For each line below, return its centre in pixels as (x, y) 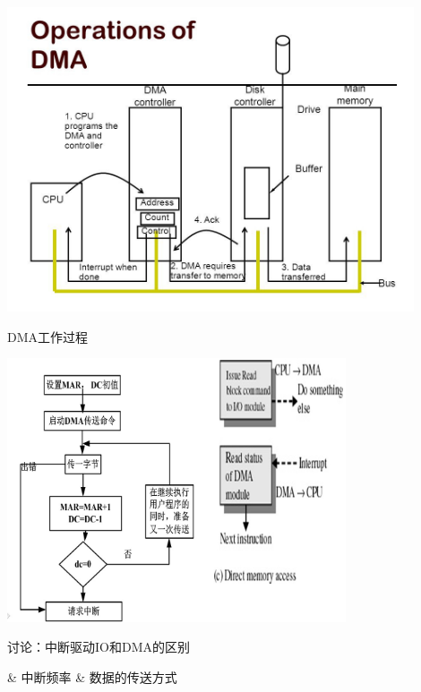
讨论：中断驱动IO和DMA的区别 (99, 647)
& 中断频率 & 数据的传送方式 (92, 676)
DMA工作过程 (48, 336)
